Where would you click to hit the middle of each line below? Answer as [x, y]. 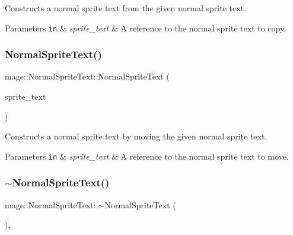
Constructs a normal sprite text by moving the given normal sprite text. [136, 136]
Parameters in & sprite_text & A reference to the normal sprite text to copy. [146, 28]
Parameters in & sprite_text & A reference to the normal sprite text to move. [147, 156]
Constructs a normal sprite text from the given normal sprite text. [125, 8]
